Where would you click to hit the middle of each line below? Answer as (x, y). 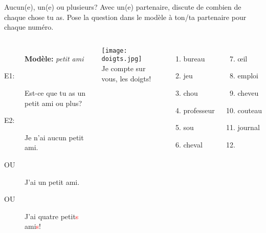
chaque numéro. (29, 27)
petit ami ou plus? (53, 103)
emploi (248, 76)
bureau (194, 58)
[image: (114, 50)
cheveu (248, 92)
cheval (193, 144)
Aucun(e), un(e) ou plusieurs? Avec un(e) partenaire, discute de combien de (123, 7)
